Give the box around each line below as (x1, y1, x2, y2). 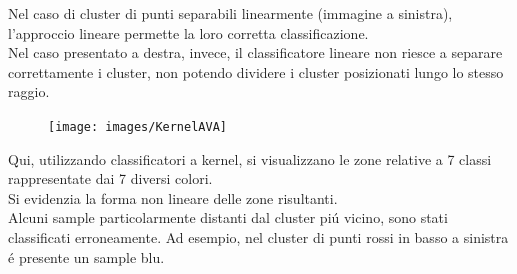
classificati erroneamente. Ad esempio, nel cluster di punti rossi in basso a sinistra (8, 227, 509, 247)
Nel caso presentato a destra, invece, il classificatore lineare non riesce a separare (8, 42, 503, 63)
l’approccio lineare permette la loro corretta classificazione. (8, 22, 369, 43)
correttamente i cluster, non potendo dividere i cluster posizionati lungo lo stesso (8, 61, 504, 82)
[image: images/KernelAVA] (48, 119, 227, 134)
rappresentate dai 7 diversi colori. (8, 168, 213, 189)
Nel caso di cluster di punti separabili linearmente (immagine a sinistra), (8, 3, 453, 23)
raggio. (8, 81, 50, 102)
